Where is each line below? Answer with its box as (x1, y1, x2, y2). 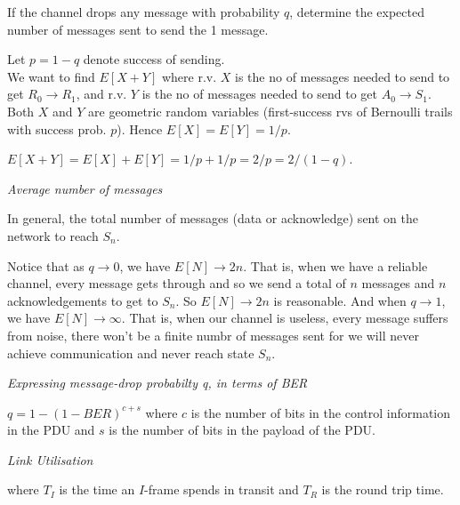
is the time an (59, 480, 135, 499)
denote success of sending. (83, 50, 225, 68)
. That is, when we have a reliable (243, 256, 428, 275)
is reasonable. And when (273, 291, 407, 309)
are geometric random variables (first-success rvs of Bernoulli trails (88, 101, 453, 120)
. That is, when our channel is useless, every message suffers (121, 309, 448, 327)
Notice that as (7, 256, 85, 275)
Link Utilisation (7, 450, 93, 469)
